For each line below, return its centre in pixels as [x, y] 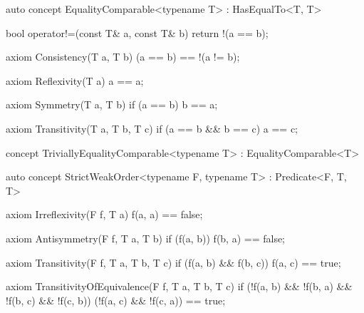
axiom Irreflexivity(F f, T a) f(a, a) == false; [104, 214]
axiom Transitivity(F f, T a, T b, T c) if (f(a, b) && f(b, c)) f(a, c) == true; [173, 262]
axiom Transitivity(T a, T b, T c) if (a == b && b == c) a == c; [152, 128]
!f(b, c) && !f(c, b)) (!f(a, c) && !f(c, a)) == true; [116, 300]
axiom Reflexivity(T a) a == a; [75, 80]
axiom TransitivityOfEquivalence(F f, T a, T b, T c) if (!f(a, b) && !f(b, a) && [179, 286]
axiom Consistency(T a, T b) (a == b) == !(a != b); [123, 57]
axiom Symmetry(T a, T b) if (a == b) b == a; [112, 104]
